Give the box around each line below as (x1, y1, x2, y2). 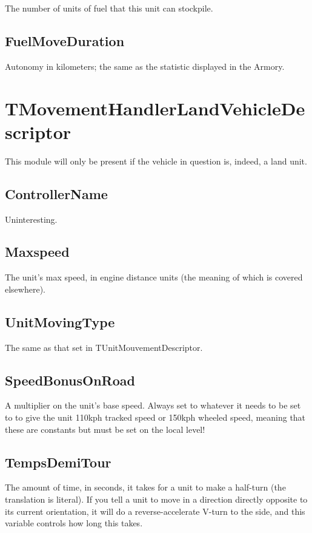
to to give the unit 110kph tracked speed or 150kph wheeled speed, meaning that (5, 411, 306, 424)
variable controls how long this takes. (5, 517, 143, 529)
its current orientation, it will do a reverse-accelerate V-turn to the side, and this (5, 504, 305, 517)
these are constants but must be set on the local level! (5, 423, 205, 435)
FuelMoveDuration (5, 31, 125, 50)
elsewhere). (5, 282, 45, 295)
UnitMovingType (5, 312, 115, 331)
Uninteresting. (5, 212, 58, 225)
